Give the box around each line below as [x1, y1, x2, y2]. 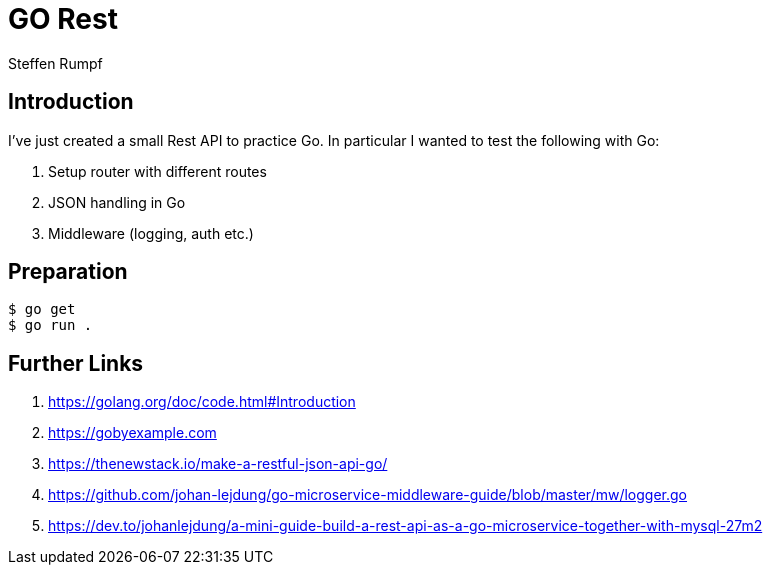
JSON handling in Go [48, 193, 186, 211]
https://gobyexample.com [48, 424, 217, 442]
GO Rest [8, 2, 118, 36]
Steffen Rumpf [8, 54, 103, 72]
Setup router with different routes [48, 162, 267, 180]
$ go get [8, 301, 76, 318]
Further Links [8, 350, 144, 376]
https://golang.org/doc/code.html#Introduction [48, 393, 356, 411]
